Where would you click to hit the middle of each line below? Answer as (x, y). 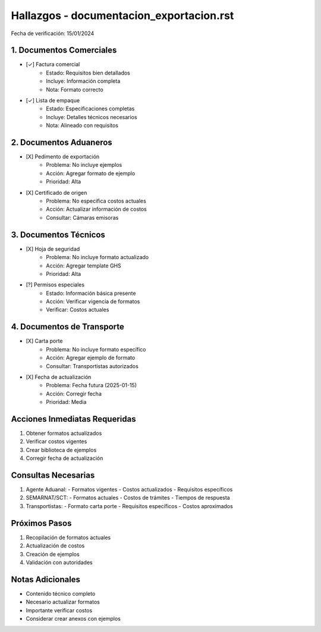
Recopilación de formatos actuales (68, 537)
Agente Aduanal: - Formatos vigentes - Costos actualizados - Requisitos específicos (129, 490)
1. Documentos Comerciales (64, 50)
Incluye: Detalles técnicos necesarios (92, 117)
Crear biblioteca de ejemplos (61, 450)
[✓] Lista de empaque (53, 101)
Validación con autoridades (59, 562)
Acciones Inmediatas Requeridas (73, 419)
